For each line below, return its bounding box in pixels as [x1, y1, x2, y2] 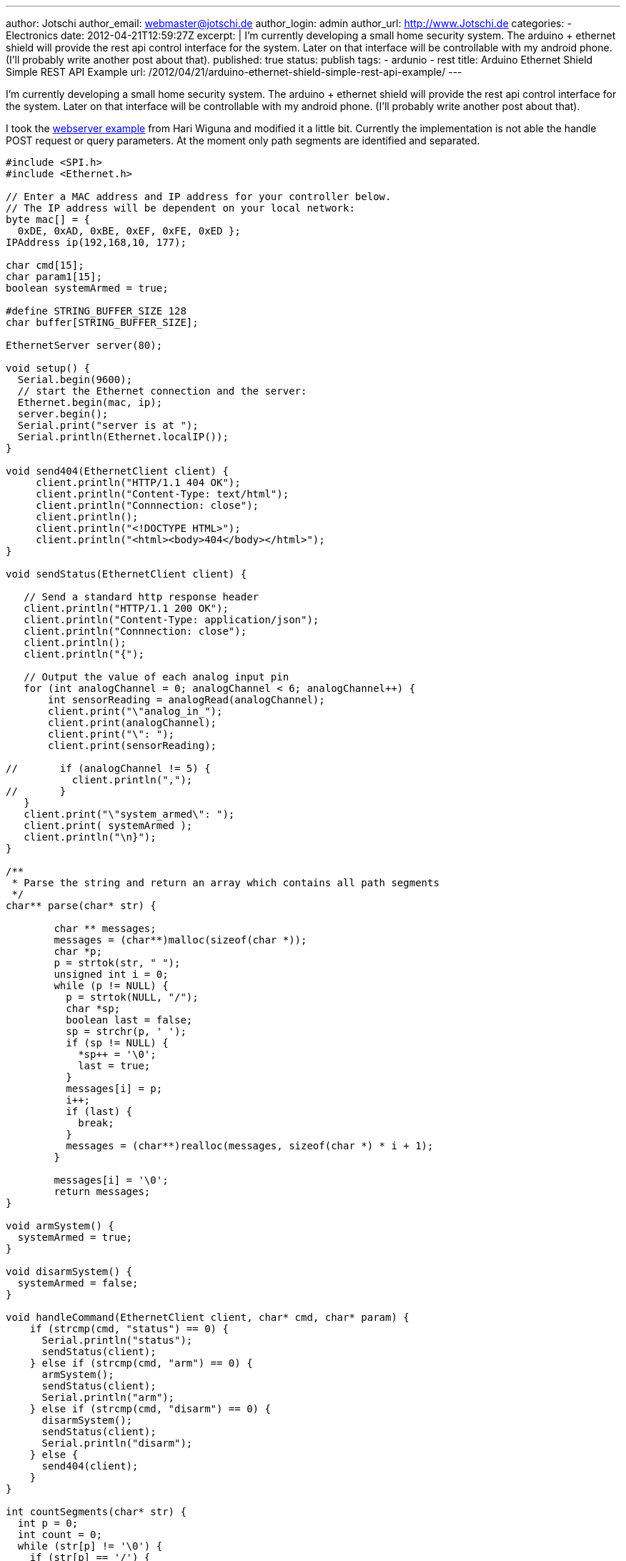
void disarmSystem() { [6, 1266, 133, 1277]
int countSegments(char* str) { [6, 1506, 187, 1517]
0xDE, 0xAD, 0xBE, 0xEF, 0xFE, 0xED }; [17, 225, 241, 237]
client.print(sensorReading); [48, 740, 217, 751]
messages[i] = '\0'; [54, 1174, 169, 1186]
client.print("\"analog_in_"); [48, 705, 223, 717]
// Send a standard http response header [24, 591, 259, 603]
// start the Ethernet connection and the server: [17, 385, 307, 397]
